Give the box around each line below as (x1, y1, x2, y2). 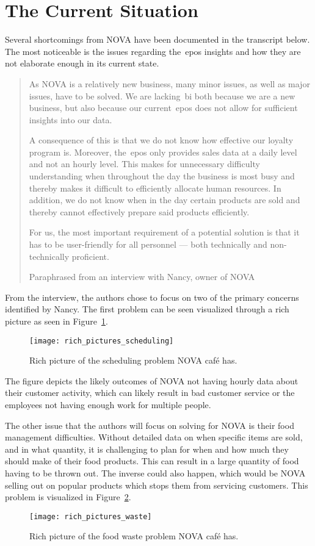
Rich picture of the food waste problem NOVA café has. (29, 530, 239, 542)
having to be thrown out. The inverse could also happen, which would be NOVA (5, 467, 306, 479)
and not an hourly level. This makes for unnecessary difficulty (29, 157, 260, 170)
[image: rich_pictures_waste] (29, 512, 152, 521)
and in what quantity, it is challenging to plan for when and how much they (5, 442, 289, 455)
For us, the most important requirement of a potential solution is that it (29, 226, 300, 239)
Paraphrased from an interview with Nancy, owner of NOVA (29, 270, 255, 283)
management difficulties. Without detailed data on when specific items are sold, (5, 431, 303, 444)
